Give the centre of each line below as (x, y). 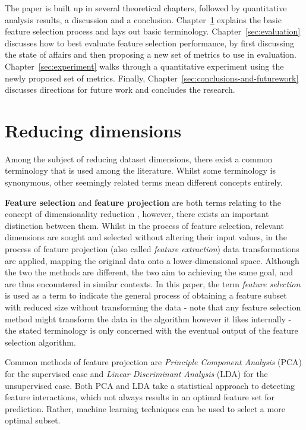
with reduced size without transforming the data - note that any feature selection (153, 307)
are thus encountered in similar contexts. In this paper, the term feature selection (153, 283)
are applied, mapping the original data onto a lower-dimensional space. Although (152, 260)
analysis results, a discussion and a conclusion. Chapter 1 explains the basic (143, 19)
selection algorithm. (40, 342)
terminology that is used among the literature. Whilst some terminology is (140, 170)
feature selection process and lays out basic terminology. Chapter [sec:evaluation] (153, 31)
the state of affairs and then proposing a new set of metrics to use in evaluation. (151, 54)
